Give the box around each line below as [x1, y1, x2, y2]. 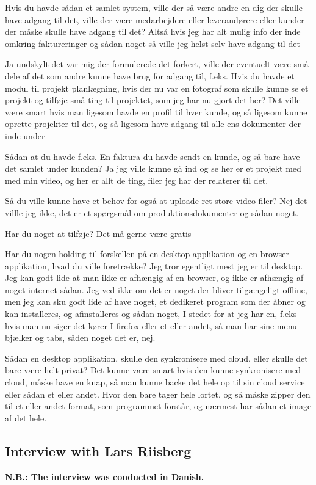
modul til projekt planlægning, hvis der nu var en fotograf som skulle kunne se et [5, 81, 309, 94]
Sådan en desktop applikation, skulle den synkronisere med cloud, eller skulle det [5, 351, 308, 364]
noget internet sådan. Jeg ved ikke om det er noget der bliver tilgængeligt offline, [5, 283, 307, 296]
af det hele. [5, 411, 47, 424]
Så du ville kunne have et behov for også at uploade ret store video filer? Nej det [5, 194, 307, 207]
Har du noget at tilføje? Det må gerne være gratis [5, 227, 192, 239]
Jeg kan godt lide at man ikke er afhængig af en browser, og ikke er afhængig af [5, 271, 304, 284]
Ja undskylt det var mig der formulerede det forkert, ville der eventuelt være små [5, 57, 309, 70]
